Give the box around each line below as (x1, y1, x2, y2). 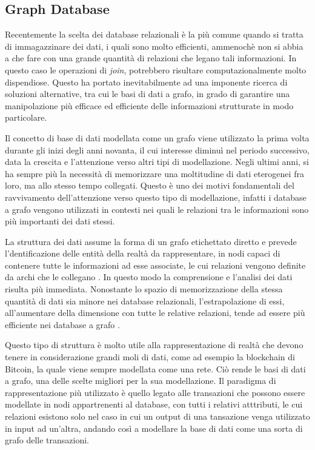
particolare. (5, 111, 47, 124)
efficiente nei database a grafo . (5, 318, 120, 331)
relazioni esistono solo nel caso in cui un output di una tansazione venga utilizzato (5, 410, 310, 423)
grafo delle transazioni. (5, 434, 90, 446)
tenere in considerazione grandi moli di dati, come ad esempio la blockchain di (5, 351, 295, 363)
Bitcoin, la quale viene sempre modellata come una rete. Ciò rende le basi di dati (5, 362, 306, 375)
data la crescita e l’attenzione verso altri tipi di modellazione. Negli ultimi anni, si (5, 155, 310, 168)
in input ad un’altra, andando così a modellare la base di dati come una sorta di (5, 421, 303, 434)
